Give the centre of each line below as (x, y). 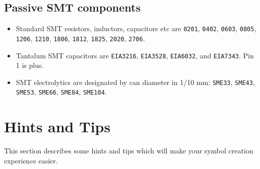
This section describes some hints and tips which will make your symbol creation (129, 151)
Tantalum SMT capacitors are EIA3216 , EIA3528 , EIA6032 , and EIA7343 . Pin (135, 55)
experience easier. (31, 160)
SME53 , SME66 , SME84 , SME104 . (61, 92)
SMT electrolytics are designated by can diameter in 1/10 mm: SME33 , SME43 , (135, 82)
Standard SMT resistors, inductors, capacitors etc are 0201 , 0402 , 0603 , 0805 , (136, 28)
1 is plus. (30, 65)
